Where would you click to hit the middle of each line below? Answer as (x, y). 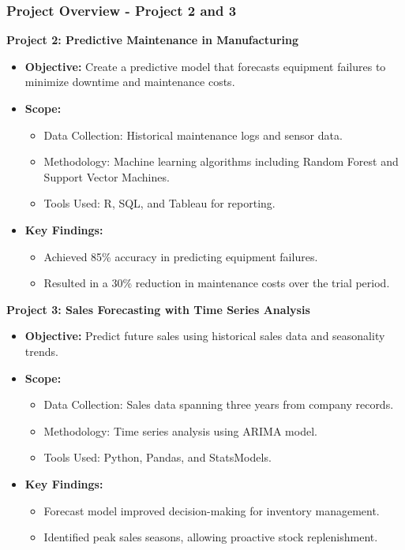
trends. (41, 351)
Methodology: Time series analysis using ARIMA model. (180, 430)
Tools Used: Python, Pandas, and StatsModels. (157, 457)
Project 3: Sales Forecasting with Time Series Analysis (158, 309)
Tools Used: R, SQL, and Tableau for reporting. (159, 203)
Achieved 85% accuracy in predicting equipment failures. (181, 256)
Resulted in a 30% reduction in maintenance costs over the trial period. (217, 283)
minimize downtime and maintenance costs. (130, 82)
